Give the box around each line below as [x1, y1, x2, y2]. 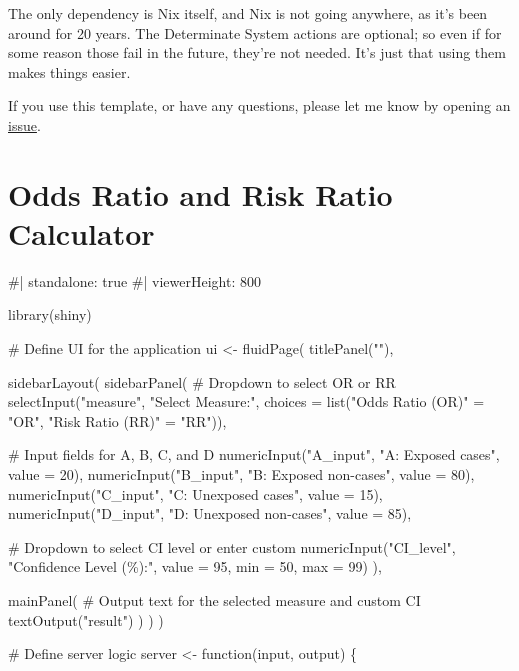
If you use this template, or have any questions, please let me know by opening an [8, 95, 511, 116]
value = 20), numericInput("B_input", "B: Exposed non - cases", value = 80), [8, 464, 475, 485]
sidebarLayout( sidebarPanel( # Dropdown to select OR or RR [8, 371, 396, 392]
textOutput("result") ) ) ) [8, 609, 164, 630]
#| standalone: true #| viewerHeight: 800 [8, 270, 261, 291]
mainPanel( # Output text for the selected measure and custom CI [8, 590, 421, 610]
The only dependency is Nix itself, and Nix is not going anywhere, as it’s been [8, 3, 488, 23]
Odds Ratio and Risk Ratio [8, 173, 393, 214]
